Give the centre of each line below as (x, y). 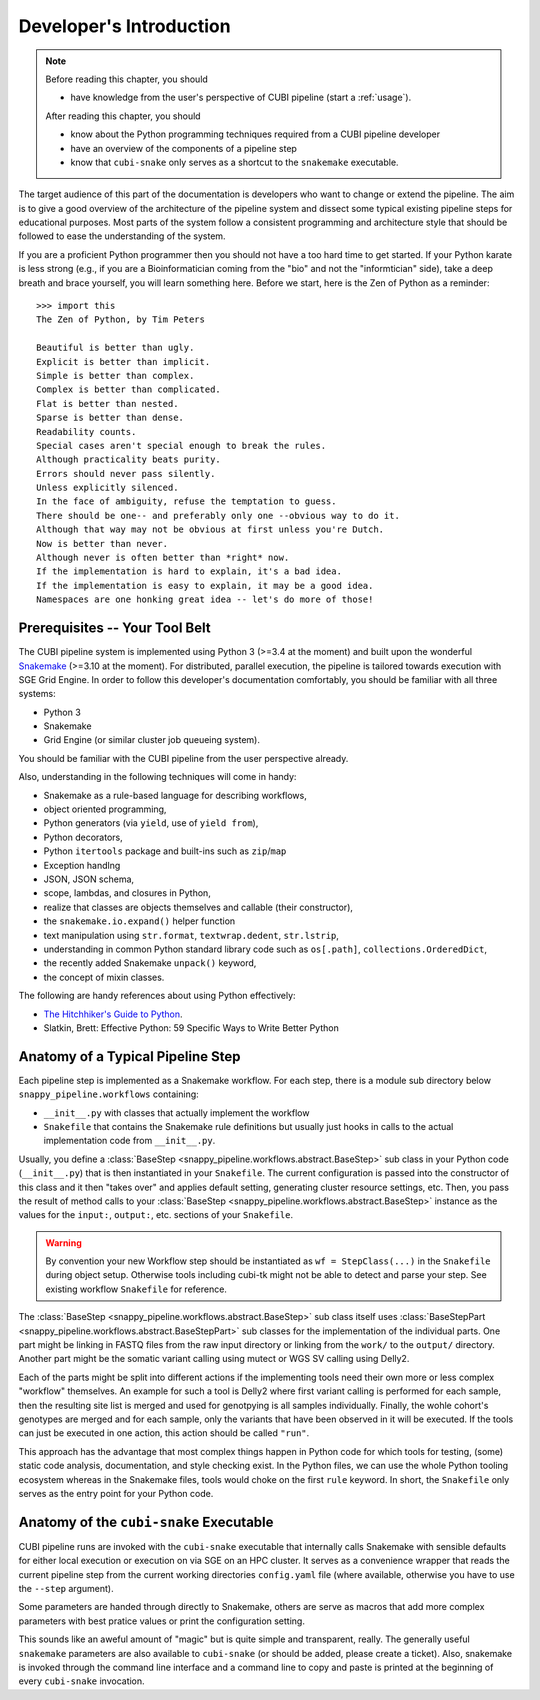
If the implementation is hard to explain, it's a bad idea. (189, 571)
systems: (37, 694)
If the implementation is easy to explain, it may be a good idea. (205, 585)
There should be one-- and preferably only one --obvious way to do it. (218, 515)
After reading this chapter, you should (123, 116)
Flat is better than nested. (107, 403)
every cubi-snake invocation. (81, 1681)
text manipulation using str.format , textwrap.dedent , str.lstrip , (191, 935)
